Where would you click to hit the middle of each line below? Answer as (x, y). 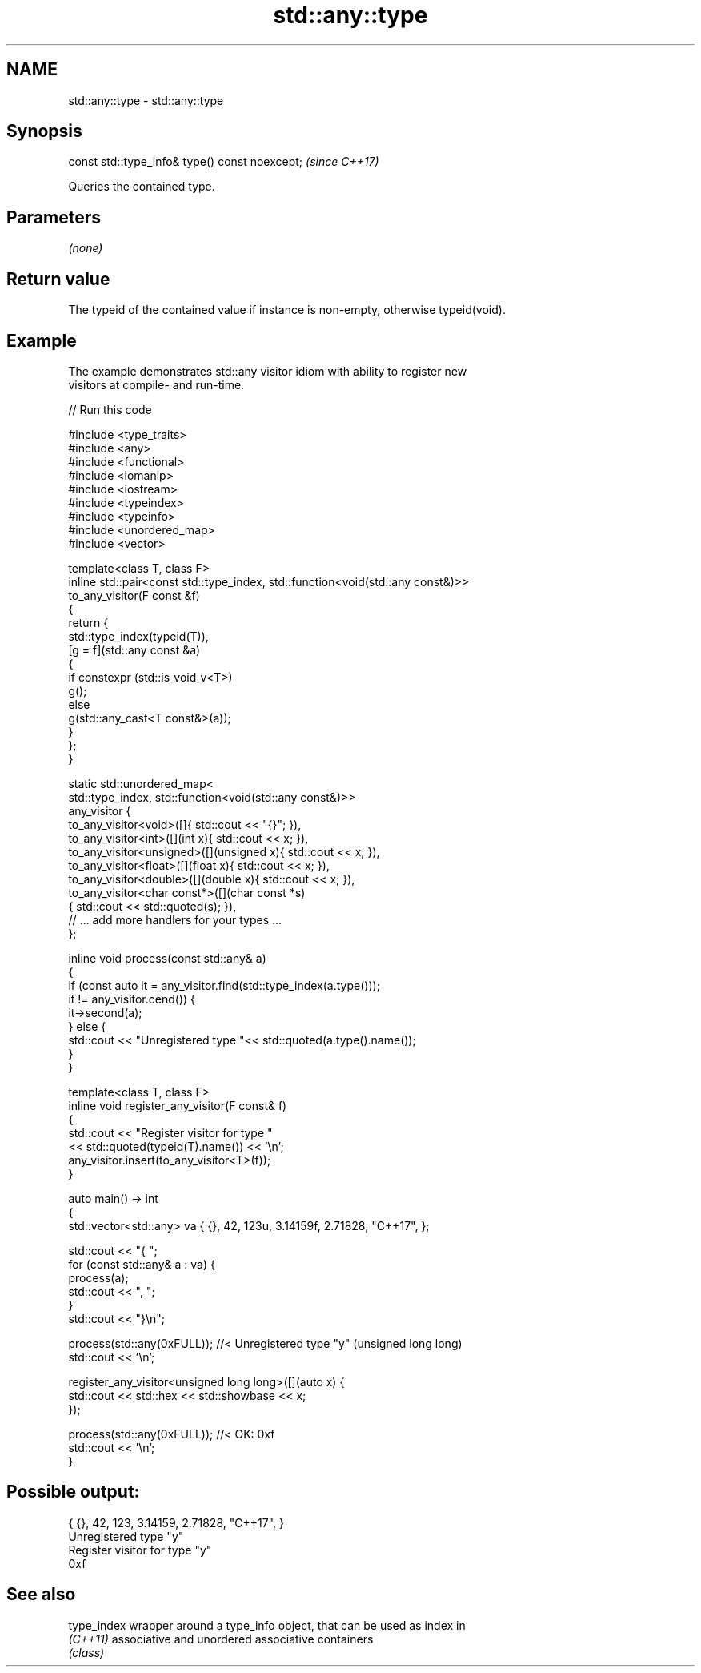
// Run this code (110, 409)
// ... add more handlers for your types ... (175, 919)
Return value (58, 279)
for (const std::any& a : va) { (142, 1264)
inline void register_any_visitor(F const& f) (178, 1105)
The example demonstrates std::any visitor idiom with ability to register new (268, 371)
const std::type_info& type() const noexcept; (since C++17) (224, 162)
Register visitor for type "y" (140, 1550)
